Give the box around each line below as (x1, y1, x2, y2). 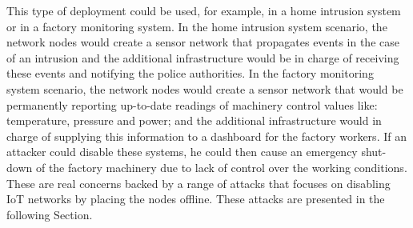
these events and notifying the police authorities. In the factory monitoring (6, 65, 374, 82)
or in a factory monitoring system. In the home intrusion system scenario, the (6, 18, 387, 34)
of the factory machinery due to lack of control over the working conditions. (35, 158, 407, 175)
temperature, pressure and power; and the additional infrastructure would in (6, 112, 382, 129)
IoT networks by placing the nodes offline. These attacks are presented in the (6, 190, 385, 207)
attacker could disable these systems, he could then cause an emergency (6, 143, 358, 160)
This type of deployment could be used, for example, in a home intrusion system (6, 2, 401, 18)
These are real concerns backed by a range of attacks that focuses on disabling (6, 174, 391, 191)
